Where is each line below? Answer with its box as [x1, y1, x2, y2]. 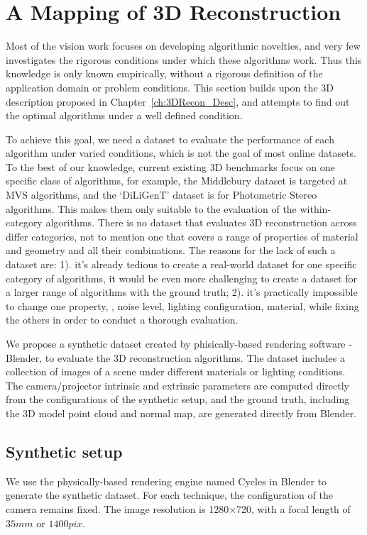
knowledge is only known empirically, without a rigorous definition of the [6, 66, 323, 81]
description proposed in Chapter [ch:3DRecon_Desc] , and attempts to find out [6, 94, 350, 109]
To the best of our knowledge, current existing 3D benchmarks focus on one [6, 159, 335, 174]
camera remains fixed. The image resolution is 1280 [6, 501, 229, 516]
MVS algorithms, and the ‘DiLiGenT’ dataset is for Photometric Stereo [6, 187, 317, 202]
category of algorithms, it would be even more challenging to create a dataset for [6, 270, 357, 285]
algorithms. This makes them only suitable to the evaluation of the [6, 201, 297, 216]
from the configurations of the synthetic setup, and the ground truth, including [6, 392, 350, 407]
